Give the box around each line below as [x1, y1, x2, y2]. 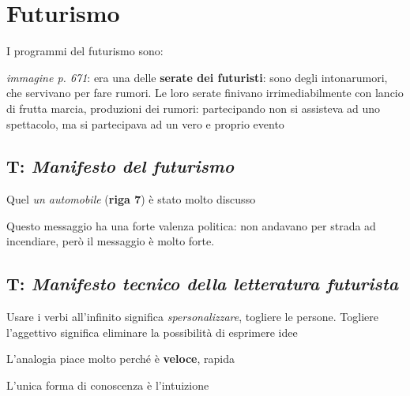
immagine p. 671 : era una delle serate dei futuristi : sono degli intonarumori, [6, 69, 388, 85]
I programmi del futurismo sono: [6, 43, 164, 59]
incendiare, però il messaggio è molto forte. [6, 233, 215, 249]
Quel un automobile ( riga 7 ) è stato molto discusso [6, 191, 256, 207]
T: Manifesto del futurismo [6, 154, 235, 178]
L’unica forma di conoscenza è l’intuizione [6, 377, 209, 394]
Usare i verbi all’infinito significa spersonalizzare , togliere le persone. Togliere [6, 308, 378, 325]
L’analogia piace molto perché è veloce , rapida [6, 350, 235, 367]
